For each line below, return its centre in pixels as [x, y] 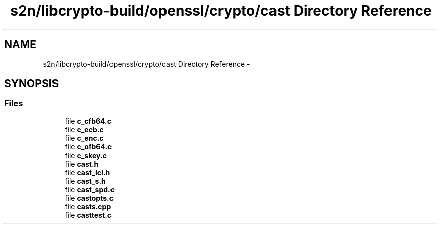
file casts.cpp [88, 206]
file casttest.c [88, 215]
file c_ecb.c [84, 129]
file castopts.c [89, 198]
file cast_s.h [85, 181]
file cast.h [82, 164]
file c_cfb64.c [88, 121]
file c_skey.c [86, 155]
